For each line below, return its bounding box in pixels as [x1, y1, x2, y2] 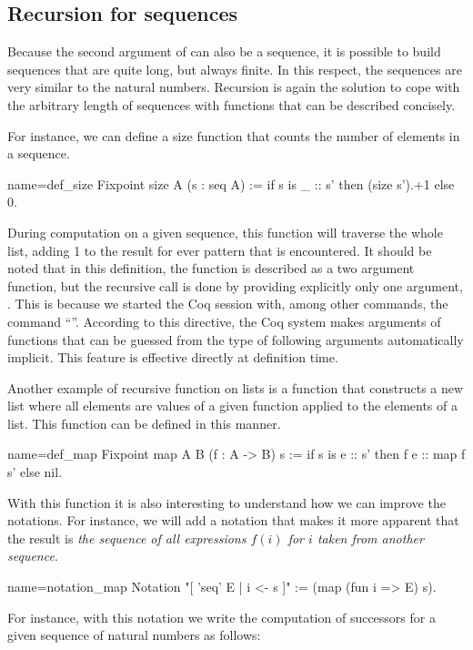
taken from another [317, 528, 424, 547]
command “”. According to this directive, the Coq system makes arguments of [7, 311, 441, 330]
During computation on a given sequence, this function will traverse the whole [7, 222, 443, 241]
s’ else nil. [7, 462, 63, 482]
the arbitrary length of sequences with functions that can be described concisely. [7, 95, 456, 114]
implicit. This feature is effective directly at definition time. [7, 348, 338, 367]
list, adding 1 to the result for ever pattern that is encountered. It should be [7, 240, 432, 259]
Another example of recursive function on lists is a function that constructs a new [7, 378, 464, 397]
